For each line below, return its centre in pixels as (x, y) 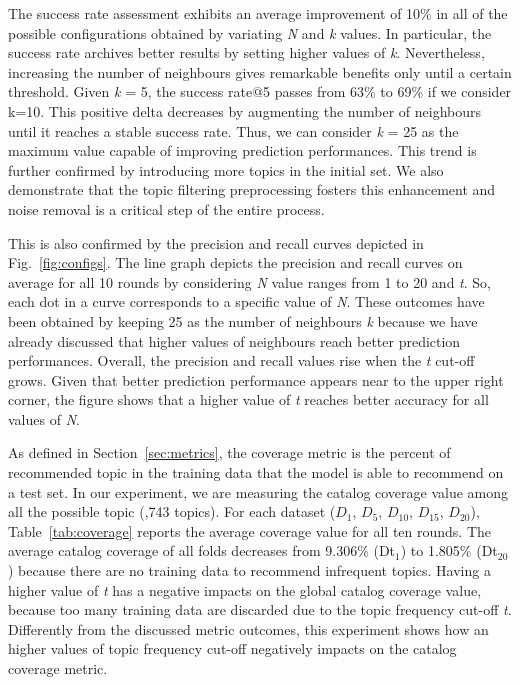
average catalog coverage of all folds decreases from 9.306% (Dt (202, 550)
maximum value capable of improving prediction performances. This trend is (242, 150)
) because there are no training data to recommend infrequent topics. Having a (249, 570)
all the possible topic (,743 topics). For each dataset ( (172, 511)
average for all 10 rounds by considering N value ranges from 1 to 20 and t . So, (249, 281)
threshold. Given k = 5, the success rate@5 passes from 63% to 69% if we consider (260, 91)
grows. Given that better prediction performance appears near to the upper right (256, 379)
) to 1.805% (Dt (449, 550)
